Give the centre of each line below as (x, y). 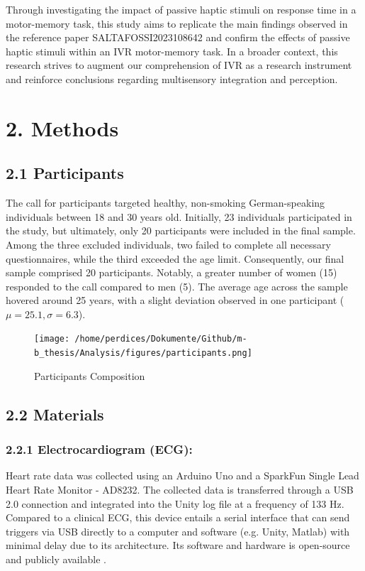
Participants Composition (90, 375)
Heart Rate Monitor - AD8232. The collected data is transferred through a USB (180, 489)
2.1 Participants (65, 173)
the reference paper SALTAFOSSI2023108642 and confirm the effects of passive (178, 37)
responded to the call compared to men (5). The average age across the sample (177, 286)
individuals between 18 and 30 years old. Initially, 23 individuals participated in (179, 216)
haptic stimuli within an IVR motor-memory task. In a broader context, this (172, 51)
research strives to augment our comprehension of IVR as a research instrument (179, 65)
